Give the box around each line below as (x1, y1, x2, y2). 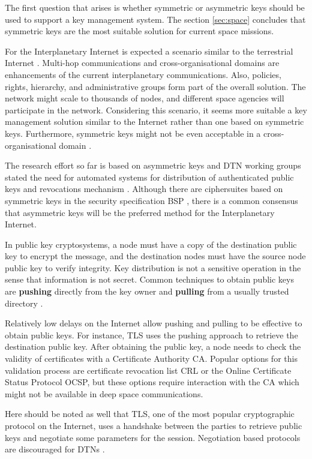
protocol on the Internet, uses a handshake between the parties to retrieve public (5, 419, 302, 431)
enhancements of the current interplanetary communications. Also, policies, (5, 68, 281, 80)
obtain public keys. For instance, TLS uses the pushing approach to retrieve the (5, 328, 298, 341)
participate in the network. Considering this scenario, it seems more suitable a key (5, 103, 307, 116)
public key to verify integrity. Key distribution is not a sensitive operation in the (5, 261, 301, 274)
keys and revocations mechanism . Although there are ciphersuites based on (5, 182, 283, 195)
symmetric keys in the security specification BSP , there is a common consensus (5, 194, 298, 206)
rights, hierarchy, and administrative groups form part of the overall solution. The (5, 80, 306, 92)
